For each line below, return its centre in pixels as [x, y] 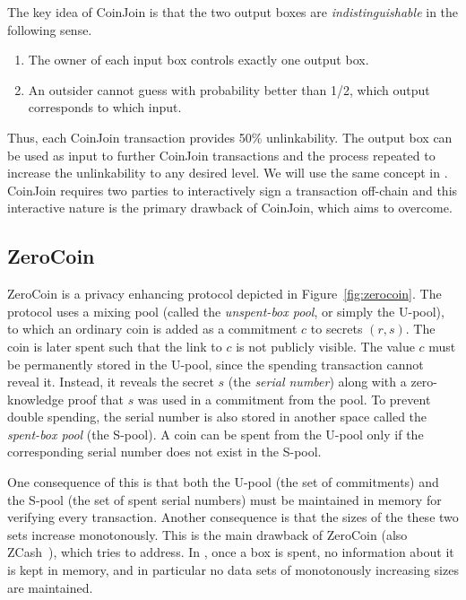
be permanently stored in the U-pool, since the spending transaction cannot [216, 364]
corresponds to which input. [105, 107]
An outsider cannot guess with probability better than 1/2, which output [229, 89]
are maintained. [50, 587]
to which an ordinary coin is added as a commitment [152, 329]
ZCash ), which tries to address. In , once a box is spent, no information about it [231, 552]
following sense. [50, 29]
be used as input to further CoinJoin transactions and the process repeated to [221, 155]
